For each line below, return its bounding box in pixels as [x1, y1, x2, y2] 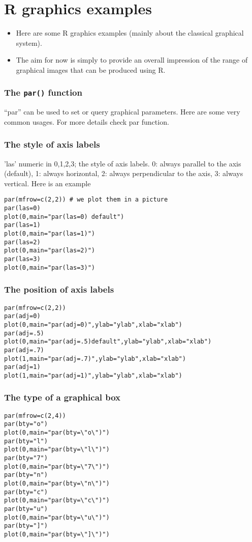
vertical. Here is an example [4, 178, 91, 188]
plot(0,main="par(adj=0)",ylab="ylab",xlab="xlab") [4, 321, 182, 328]
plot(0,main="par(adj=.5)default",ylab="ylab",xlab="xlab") [4, 338, 212, 346]
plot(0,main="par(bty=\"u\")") [4, 514, 110, 521]
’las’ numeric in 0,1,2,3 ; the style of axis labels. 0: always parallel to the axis [4, 158, 241, 168]
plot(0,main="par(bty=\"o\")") [4, 429, 110, 437]
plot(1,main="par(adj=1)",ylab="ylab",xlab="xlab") [4, 372, 182, 379]
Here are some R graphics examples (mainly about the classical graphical [16, 27, 244, 38]
